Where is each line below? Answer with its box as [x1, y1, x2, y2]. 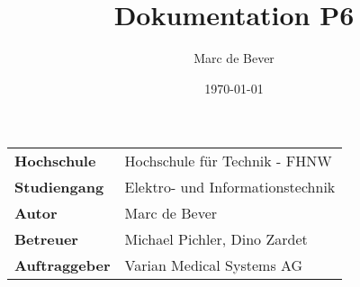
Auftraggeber [14, 255, 111, 276]
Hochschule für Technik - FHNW [124, 150, 332, 172]
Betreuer [14, 229, 78, 250]
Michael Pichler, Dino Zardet [124, 229, 308, 250]
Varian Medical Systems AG [124, 255, 303, 276]
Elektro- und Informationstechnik [124, 176, 336, 198]
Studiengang [14, 176, 104, 198]
